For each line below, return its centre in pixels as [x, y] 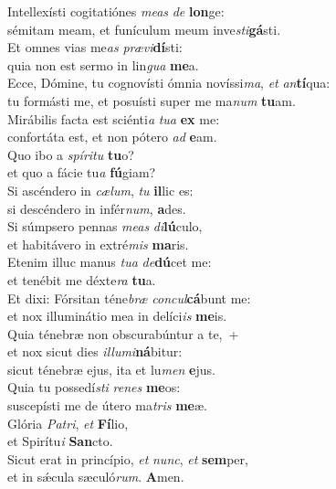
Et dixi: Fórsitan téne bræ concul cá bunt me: [129, 298]
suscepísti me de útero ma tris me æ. [107, 405]
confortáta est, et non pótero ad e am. [112, 137]
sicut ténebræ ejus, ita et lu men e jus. [111, 369]
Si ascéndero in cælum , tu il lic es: [100, 190]
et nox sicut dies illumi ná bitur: [95, 351]
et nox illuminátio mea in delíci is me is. [117, 316]
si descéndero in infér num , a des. [97, 208]
